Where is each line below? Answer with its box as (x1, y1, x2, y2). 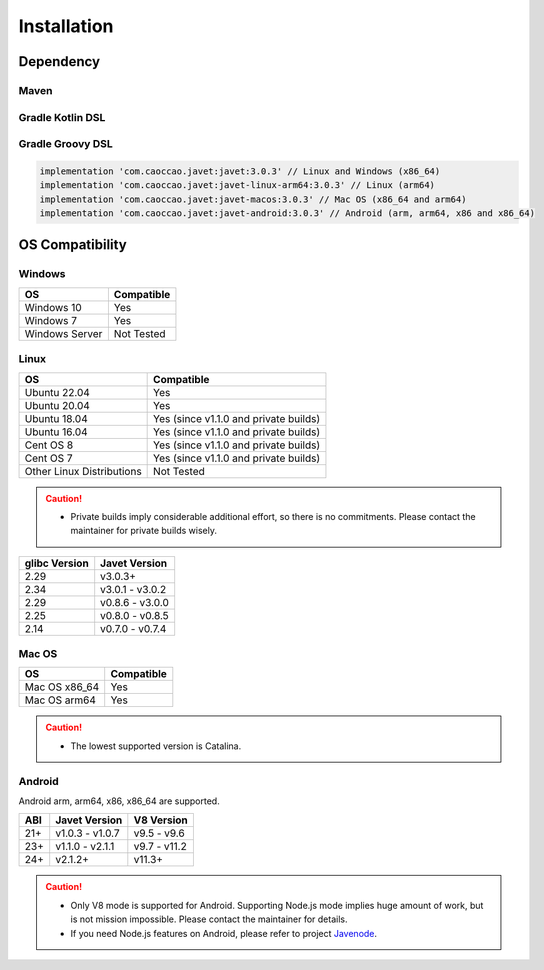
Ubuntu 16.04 (24, 425, 89, 439)
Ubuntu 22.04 (24, 385, 90, 399)
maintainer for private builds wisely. (70, 525, 217, 537)
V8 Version (133, 813, 189, 827)
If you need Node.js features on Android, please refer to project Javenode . (70, 927, 378, 939)
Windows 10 (24, 300, 82, 314)
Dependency (18, 53, 100, 70)
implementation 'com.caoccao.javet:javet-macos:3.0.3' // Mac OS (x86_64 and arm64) (39, 193, 467, 205)
